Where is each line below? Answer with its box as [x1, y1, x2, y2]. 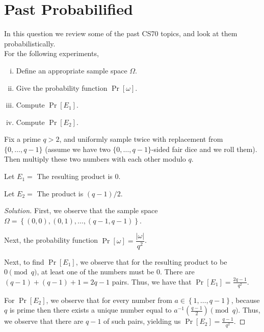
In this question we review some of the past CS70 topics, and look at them [4, 28, 237, 39]
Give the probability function [16, 82, 108, 93]
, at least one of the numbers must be [37, 266, 154, 277]
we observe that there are [4, 316, 84, 326]
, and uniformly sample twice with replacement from [59, 134, 223, 144]
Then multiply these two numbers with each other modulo [4, 154, 186, 164]
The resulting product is [37, 171, 113, 182]
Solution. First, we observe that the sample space [4, 205, 158, 216]
